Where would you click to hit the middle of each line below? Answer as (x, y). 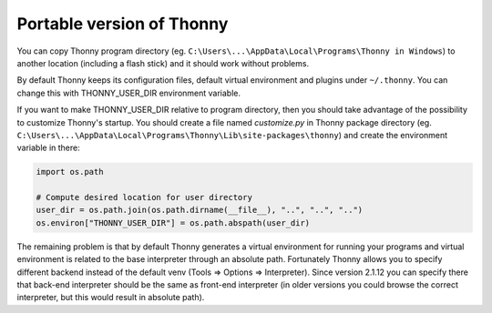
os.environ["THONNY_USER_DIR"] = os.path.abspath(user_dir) (173, 222)
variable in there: (49, 148)
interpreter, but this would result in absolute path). (111, 298)
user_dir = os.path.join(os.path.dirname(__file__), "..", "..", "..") (200, 210)
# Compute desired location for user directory (144, 197)
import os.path (70, 172)
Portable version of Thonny (123, 24)
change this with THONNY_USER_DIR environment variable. (129, 93)
